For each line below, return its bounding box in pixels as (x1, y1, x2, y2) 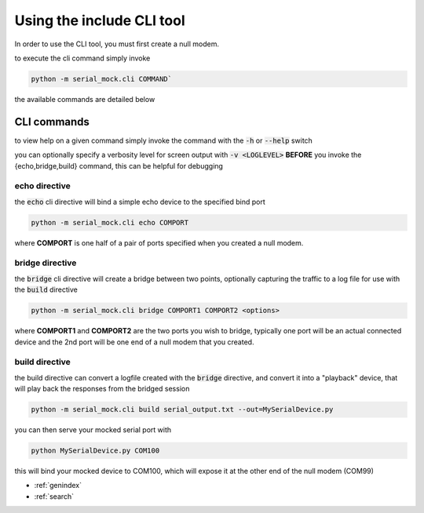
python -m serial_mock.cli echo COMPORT (31, 218, 188, 227)
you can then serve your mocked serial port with (14, 425, 172, 435)
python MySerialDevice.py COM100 (31, 446, 160, 455)
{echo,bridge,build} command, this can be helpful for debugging (14, 161, 224, 170)
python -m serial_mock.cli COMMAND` (31, 75, 173, 83)
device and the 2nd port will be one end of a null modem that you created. (14, 337, 254, 347)
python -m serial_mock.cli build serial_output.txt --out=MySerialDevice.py (31, 405, 334, 414)
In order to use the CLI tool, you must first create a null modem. (14, 39, 220, 49)
